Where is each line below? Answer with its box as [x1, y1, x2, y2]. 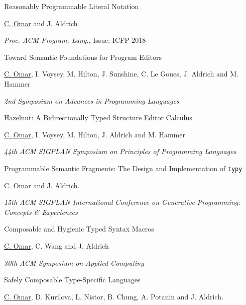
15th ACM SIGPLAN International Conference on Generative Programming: [4, 197, 240, 207]
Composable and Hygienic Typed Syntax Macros [4, 223, 154, 234]
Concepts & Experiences [4, 206, 78, 217]
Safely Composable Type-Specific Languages [4, 274, 141, 285]
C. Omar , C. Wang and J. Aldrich [4, 240, 109, 251]
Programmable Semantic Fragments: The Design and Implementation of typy [4, 163, 242, 173]
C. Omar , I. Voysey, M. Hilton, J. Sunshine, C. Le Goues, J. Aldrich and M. [4, 68, 238, 79]
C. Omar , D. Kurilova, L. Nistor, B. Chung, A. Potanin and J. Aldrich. [4, 291, 223, 301]
